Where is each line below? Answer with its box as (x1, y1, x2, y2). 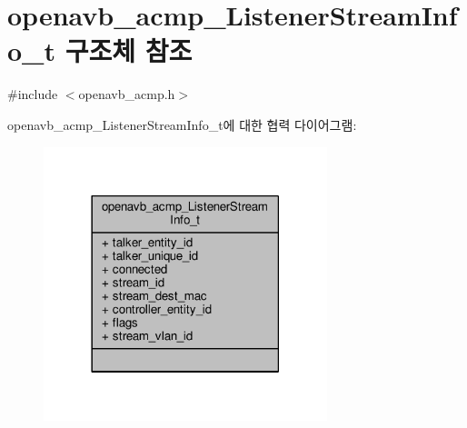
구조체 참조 (65, 32, 193, 69)
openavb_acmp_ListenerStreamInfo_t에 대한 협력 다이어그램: (7, 114, 357, 134)
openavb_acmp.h (78, 85, 175, 104)
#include (7, 85, 58, 104)
